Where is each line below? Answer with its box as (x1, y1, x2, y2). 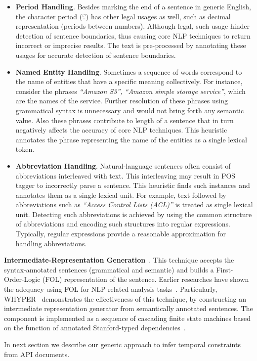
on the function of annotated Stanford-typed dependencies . (4, 322, 186, 333)
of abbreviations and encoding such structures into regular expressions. (15, 219, 230, 229)
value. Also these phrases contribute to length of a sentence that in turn (15, 115, 234, 125)
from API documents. (4, 349, 70, 359)
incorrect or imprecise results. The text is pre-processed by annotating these (15, 40, 246, 50)
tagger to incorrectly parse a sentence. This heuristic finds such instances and (15, 180, 250, 190)
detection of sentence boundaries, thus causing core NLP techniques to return (15, 30, 251, 41)
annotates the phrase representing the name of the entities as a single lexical (15, 134, 247, 144)
